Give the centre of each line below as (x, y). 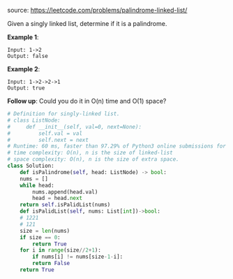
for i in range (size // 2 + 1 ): (60, 250)
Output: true (26, 88)
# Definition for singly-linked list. (63, 114)
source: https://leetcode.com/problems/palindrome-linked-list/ (97, 10)
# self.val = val (45, 133)
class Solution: (31, 166)
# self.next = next (48, 140)
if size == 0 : (40, 237)
